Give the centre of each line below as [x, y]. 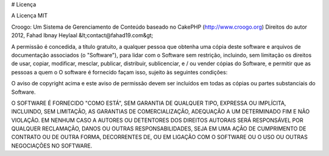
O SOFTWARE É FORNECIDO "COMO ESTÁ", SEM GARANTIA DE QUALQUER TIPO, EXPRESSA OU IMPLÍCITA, [149, 103]
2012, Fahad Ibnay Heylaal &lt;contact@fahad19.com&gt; [82, 35]
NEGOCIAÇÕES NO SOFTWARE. [52, 146]
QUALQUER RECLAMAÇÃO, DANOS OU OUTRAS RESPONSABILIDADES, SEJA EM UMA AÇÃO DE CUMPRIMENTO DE [159, 129]
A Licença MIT [30, 16]
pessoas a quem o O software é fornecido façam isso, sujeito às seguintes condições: [119, 72]
